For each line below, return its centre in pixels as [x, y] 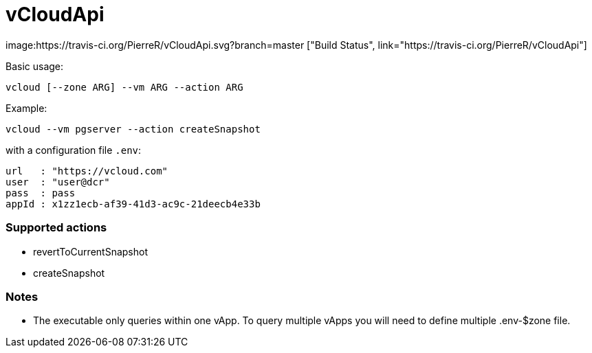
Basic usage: [35, 66]
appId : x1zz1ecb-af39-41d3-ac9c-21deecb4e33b [133, 204]
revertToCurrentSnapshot [90, 251]
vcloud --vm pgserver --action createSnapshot [133, 129]
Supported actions [56, 228]
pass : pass [41, 193]
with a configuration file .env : [74, 150]
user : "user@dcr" [58, 182]
